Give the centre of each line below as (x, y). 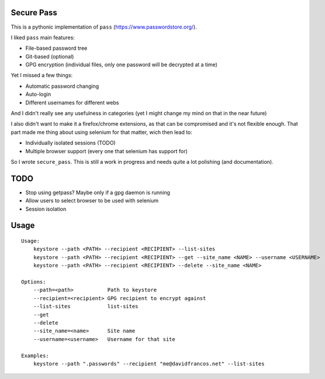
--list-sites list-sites (86, 306)
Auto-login (38, 94)
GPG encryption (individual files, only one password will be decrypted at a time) (121, 65)
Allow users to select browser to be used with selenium (92, 201)
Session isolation (46, 209)
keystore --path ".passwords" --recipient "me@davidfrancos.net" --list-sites (149, 364)
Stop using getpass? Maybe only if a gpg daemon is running (98, 192)
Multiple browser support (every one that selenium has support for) (107, 151)
